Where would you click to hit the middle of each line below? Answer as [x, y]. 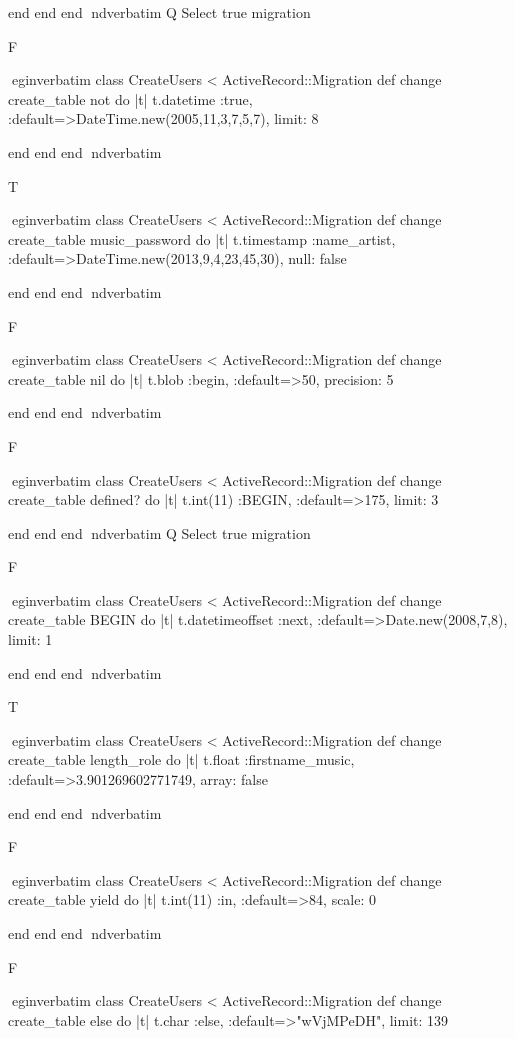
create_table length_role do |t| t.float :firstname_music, [181, 759]
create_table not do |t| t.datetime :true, [130, 98]
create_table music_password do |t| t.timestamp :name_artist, [202, 238]
